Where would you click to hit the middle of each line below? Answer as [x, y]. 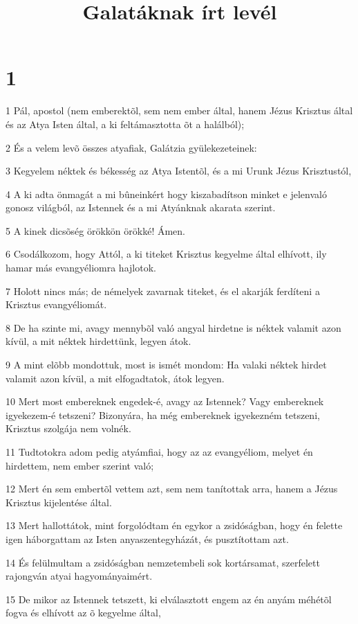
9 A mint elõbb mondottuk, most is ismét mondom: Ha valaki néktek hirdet [166, 365]
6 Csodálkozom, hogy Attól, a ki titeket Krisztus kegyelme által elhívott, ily [166, 254]
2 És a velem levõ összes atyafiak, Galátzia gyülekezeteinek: [131, 147]
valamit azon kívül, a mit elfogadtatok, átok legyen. [115, 378]
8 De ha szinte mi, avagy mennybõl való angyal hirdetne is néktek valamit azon [173, 327]
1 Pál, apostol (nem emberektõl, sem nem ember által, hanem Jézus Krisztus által [179, 110]
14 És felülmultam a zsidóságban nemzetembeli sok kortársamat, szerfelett [163, 562]
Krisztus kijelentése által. [59, 502]
